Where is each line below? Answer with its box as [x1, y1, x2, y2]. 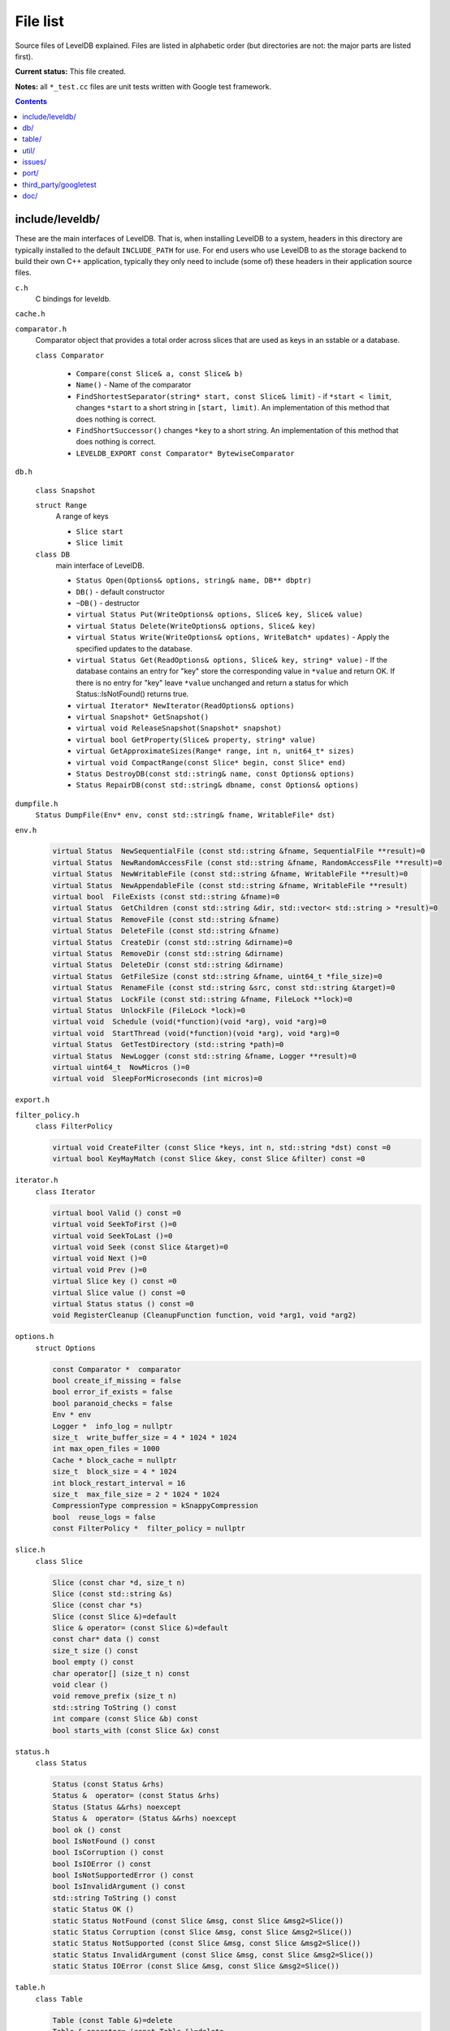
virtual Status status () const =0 [52, 1299, 194, 1308]
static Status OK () [52, 1905, 134, 1914]
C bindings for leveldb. [35, 294, 111, 304]
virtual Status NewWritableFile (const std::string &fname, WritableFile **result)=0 [52, 869, 409, 879]
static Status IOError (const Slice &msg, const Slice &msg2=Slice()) [52, 1962, 340, 1971]
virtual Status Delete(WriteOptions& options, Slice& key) [76, 621, 317, 630]
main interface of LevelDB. [55, 561, 145, 570]
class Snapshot [35, 486, 97, 495]
